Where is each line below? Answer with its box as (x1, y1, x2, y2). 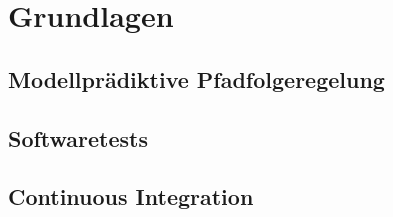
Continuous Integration (8, 181, 254, 212)
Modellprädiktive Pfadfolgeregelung (8, 63, 385, 94)
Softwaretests (8, 122, 149, 153)
